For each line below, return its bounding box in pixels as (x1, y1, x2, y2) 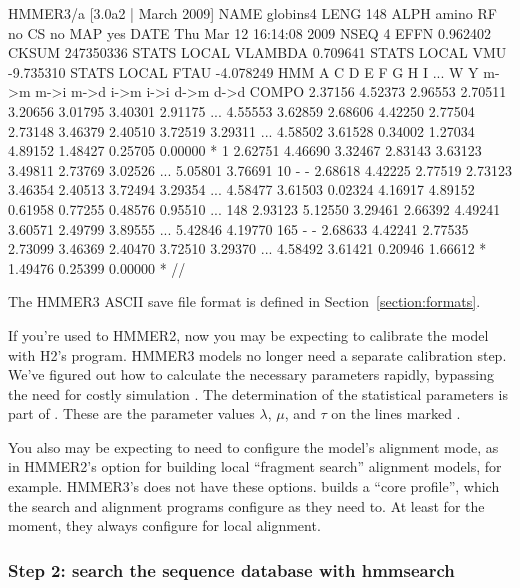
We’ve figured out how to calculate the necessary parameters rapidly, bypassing (8, 364, 494, 385)
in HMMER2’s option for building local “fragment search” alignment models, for (8, 456, 502, 477)
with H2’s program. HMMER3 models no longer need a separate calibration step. (8, 344, 507, 365)
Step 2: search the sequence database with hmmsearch (8, 557, 455, 582)
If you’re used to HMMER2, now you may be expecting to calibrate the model (8, 324, 489, 345)
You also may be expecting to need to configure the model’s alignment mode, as (8, 436, 499, 457)
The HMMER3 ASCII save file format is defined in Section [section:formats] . (8, 291, 481, 312)
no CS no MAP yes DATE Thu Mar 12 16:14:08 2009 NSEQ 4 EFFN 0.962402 (8, 22, 491, 43)
